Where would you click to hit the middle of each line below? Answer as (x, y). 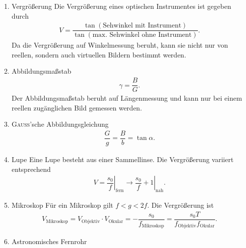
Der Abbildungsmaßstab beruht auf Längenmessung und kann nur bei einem (127, 98)
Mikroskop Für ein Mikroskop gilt (62, 205)
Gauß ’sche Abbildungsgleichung (60, 124)
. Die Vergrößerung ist (180, 205)
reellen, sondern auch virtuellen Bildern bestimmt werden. (99, 54)
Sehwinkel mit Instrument (142, 26)
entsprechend (31, 169)
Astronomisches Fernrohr (49, 241)
